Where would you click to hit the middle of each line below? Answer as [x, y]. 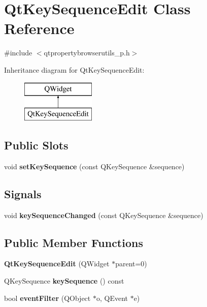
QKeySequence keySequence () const [64, 281]
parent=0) [131, 264]
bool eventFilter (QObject [47, 298]
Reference [39, 28]
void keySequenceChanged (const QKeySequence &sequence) [104, 215]
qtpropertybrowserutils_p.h [87, 53]
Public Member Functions [74, 242]
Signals [23, 193]
